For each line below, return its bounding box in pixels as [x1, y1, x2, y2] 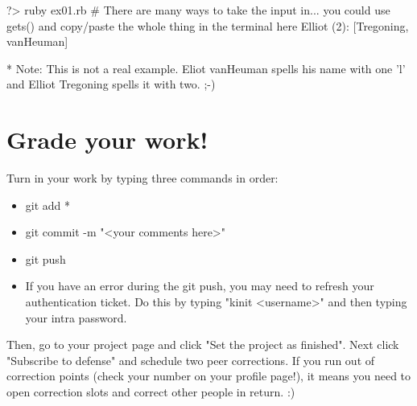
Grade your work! [6, 123, 208, 156]
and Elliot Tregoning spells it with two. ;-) [6, 76, 216, 92]
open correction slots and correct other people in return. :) [6, 383, 295, 400]
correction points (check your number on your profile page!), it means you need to [6, 367, 411, 384]
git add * [25, 196, 71, 213]
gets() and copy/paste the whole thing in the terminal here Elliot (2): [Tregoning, [6, 17, 409, 34]
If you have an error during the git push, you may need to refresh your [25, 277, 374, 294]
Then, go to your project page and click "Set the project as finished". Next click [6, 336, 399, 353]
